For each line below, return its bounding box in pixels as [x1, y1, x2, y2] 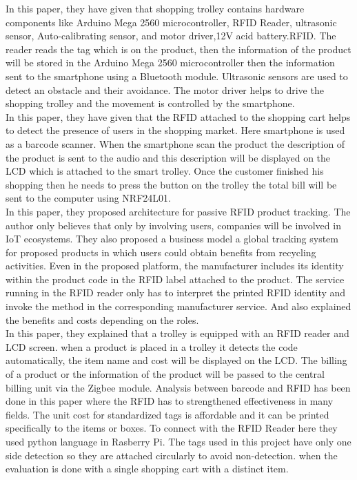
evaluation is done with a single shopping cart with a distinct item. [6, 461, 289, 476]
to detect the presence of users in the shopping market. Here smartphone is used [6, 123, 345, 137]
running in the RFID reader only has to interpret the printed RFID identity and [6, 285, 346, 300]
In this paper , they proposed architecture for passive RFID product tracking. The [6, 204, 351, 218]
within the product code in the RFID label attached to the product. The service [6, 271, 345, 286]
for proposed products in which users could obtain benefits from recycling [6, 244, 316, 259]
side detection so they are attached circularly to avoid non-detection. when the [6, 448, 338, 462]
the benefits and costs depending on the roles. [6, 312, 199, 327]
